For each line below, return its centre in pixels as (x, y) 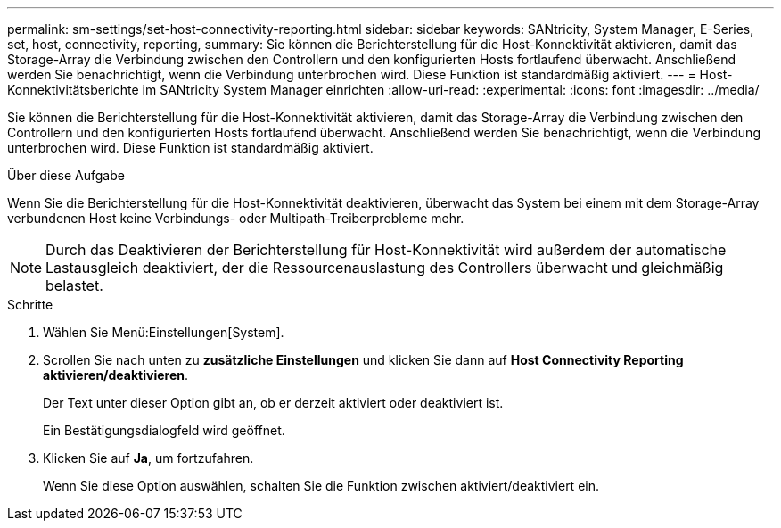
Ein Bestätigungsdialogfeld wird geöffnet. (164, 430)
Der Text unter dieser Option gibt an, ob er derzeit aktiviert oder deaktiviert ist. (273, 403)
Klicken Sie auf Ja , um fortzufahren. (148, 458)
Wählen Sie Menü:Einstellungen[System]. (164, 332)
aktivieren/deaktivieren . (116, 375)
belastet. (74, 285)
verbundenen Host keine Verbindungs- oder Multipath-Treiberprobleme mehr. (236, 218)
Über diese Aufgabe (66, 175)
